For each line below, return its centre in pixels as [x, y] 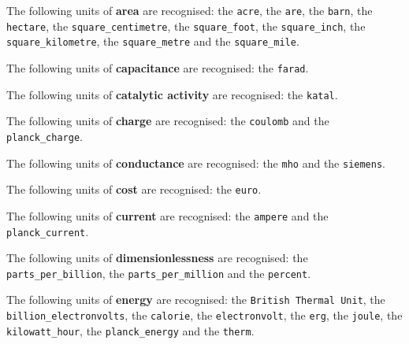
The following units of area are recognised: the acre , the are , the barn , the [190, 10]
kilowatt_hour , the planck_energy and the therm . [130, 330]
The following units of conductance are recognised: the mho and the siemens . [196, 163]
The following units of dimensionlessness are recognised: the [157, 258]
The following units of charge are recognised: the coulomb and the [168, 121]
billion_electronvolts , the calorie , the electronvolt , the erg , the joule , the [204, 315]
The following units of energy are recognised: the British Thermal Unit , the [196, 300]
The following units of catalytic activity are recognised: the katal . [172, 94]
